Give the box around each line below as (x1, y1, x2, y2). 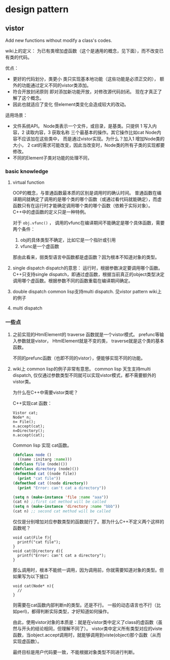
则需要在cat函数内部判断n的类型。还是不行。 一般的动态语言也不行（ (12, 602, 157, 608)
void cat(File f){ (12, 535, 52, 540)
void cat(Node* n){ (12, 584, 54, 589)
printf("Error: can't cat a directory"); (17, 553, 107, 558)
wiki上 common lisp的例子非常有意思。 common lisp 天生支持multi (12, 366, 151, 372)
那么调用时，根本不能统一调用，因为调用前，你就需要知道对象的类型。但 (12, 567, 164, 573)
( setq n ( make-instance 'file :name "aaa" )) (12, 494, 109, 500)
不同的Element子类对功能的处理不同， (12, 155, 92, 161)
